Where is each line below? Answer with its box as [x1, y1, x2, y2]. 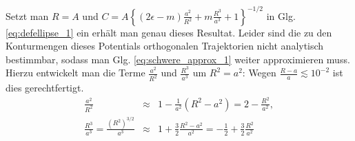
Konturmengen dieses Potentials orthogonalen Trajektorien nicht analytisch [6, 39, 324, 53]
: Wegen [242, 65, 276, 80]
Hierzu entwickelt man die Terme [6, 65, 145, 80]
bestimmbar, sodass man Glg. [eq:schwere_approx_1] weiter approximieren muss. [6, 52, 350, 66]
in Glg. [266, 8, 296, 23]
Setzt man [6, 8, 49, 23]
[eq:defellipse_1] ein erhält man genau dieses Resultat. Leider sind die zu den [6, 25, 332, 39]
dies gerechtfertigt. [6, 80, 84, 95]
